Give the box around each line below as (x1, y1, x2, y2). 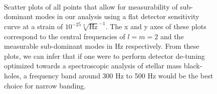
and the (160, 31, 184, 41)
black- (183, 60, 202, 71)
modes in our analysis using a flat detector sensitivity (35, 11, 199, 22)
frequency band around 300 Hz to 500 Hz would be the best (29, 70, 213, 81)
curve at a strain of (4, 21, 63, 32)
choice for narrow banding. (4, 80, 86, 90)
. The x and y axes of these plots (105, 21, 206, 32)
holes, (4, 70, 22, 81)
